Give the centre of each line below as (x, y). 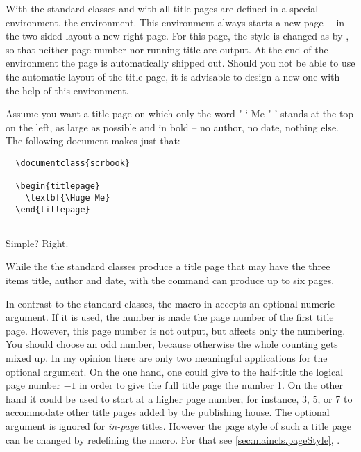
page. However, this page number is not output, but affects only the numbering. (176, 330)
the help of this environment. (67, 90)
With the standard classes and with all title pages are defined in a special (162, 8)
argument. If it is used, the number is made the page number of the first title (170, 317)
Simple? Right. (37, 243)
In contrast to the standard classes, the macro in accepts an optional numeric (170, 303)
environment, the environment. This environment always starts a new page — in (175, 22)
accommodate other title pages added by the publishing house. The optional (168, 412)
